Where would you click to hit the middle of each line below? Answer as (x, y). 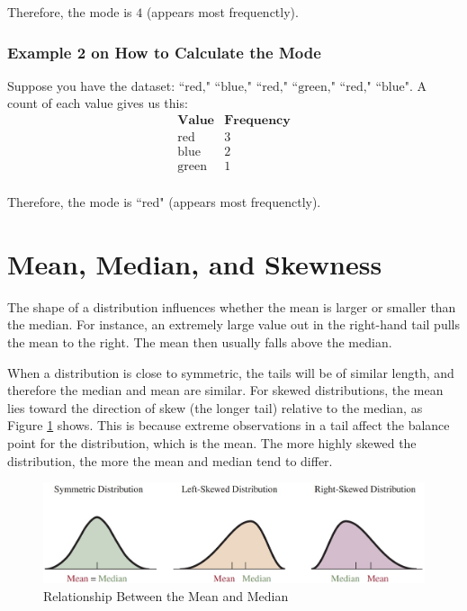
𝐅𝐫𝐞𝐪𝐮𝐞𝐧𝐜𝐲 (257, 121)
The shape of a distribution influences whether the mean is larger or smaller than (232, 306)
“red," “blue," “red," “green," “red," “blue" (294, 87)
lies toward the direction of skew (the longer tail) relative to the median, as (215, 407)
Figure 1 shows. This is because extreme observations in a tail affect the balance (229, 425)
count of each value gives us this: (98, 103)
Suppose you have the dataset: (91, 85)
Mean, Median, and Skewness (195, 263)
